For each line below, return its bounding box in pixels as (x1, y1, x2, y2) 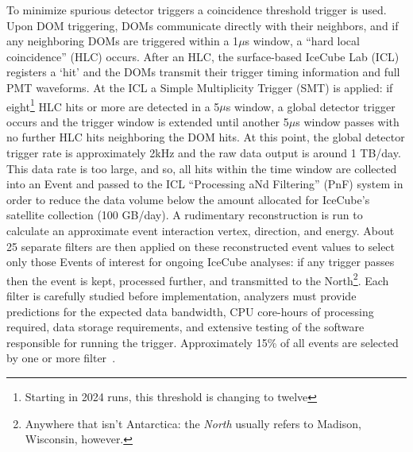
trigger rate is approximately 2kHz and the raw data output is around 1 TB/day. (6, 145, 401, 160)
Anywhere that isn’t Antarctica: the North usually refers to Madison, (25, 415, 361, 431)
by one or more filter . (6, 350, 116, 366)
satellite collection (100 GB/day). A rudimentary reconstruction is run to (6, 207, 363, 223)
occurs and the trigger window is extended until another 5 (6, 113, 289, 129)
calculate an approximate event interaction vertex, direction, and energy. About (6, 222, 395, 238)
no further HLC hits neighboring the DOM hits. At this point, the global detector (6, 129, 405, 145)
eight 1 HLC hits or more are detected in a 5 (6, 95, 220, 114)
